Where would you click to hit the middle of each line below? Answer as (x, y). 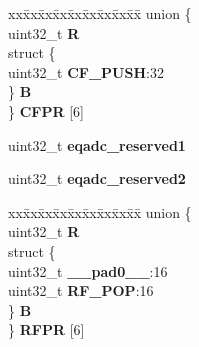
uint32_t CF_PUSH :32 (86, 71)
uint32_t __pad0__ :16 (88, 270)
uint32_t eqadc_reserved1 (97, 144)
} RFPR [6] (46, 329)
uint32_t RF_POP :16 (81, 290)
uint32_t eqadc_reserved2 (97, 178)
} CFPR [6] (46, 110)
